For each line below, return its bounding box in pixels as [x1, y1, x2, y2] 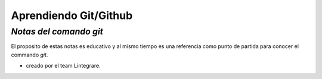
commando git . [11, 51, 48, 58]
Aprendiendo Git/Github [11, 9, 133, 22]
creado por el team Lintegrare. [26, 62, 101, 69]
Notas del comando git [11, 26, 104, 37]
